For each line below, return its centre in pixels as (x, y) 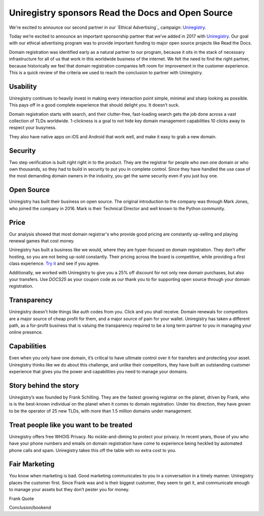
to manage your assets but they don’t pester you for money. (69, 490)
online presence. (26, 332)
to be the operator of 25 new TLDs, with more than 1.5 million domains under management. (101, 411)
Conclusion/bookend (30, 507)
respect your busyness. (33, 128)
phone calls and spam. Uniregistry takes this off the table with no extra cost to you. (93, 450)
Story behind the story (44, 385)
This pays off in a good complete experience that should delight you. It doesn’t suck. (94, 105)
